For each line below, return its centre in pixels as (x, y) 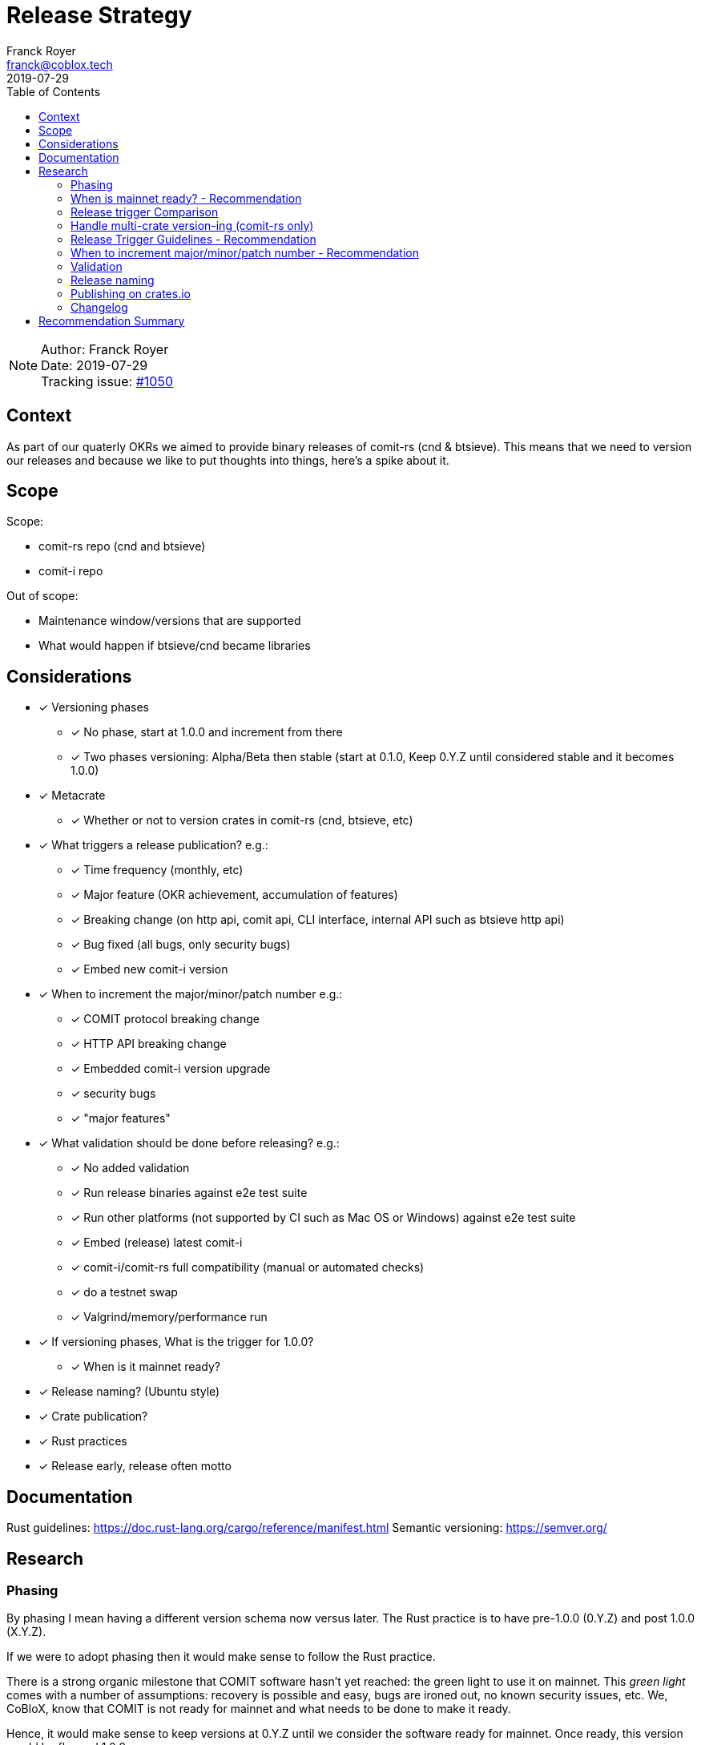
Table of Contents (54, 91)
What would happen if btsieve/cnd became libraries (175, 646)
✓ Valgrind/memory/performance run (169, 1317)
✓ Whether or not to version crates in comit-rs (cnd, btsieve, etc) (242, 820)
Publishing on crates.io (131, 293)
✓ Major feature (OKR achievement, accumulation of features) (234, 895)
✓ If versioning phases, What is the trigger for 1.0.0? (176, 1342)
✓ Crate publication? (93, 1417)
